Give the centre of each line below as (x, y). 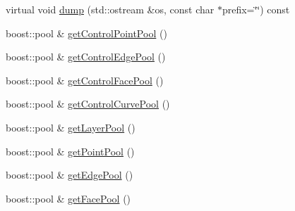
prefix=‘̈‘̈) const (256, 9)
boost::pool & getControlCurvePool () (88, 104)
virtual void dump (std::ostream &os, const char (110, 9)
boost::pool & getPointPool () (70, 151)
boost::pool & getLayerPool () (71, 127)
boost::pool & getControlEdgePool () (86, 57)
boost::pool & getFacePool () (68, 198)
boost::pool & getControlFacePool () (85, 80)
